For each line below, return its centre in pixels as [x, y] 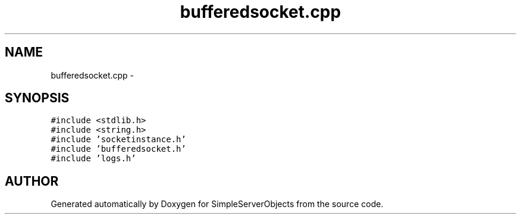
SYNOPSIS [37, 98]
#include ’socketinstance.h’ [118, 140]
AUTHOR [32, 181]
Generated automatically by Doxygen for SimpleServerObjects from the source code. [217, 204]
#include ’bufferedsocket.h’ [118, 149]
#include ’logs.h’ [93, 159]
